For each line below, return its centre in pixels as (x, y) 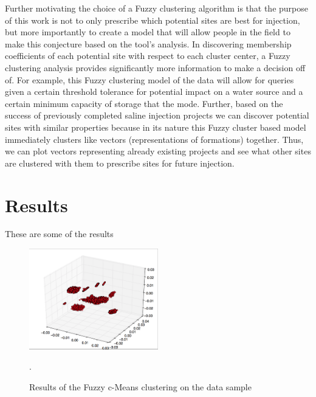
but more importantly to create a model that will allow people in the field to (148, 32)
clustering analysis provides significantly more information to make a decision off (155, 67)
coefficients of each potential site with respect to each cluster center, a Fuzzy (148, 56)
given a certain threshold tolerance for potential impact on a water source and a (154, 91)
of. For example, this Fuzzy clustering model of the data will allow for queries (149, 79)
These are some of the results (59, 234)
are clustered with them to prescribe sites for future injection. (120, 163)
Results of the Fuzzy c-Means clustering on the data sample (140, 386)
